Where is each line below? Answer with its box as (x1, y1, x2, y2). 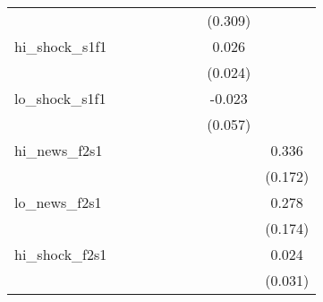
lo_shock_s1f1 (14, 88, 106, 108)
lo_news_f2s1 (14, 192, 102, 212)
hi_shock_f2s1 (14, 244, 107, 264)
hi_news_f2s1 (14, 140, 103, 160)
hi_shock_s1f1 (14, 36, 107, 56)
